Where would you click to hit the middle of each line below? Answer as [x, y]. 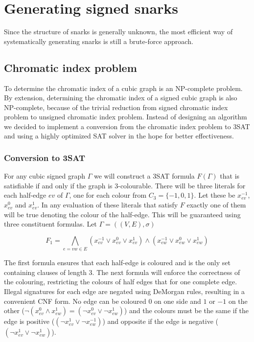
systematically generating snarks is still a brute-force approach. [99, 41]
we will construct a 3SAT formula [144, 176]
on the [238, 301]
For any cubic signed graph [45, 176]
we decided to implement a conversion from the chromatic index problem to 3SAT [127, 126]
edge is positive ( [29, 321]
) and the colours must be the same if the [186, 310]
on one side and [178, 301]
